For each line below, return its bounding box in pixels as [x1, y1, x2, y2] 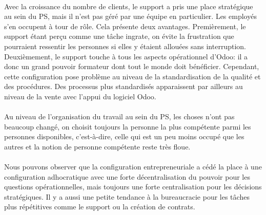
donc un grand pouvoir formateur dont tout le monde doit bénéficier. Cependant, [4, 61, 259, 72]
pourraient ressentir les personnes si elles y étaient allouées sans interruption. [4, 40, 246, 51]
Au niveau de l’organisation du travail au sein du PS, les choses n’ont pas [4, 111, 235, 122]
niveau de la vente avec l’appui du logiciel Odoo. [4, 91, 156, 101]
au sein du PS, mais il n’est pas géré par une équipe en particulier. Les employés [4, 11, 257, 21]
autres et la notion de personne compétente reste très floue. [4, 141, 191, 152]
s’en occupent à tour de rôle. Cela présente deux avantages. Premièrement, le [4, 20, 246, 31]
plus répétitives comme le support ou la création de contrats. [4, 201, 195, 212]
